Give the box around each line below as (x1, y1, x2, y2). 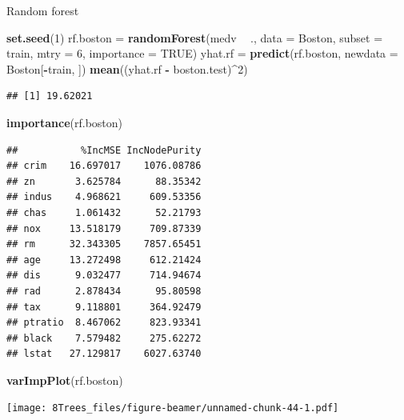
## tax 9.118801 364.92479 (6, 301, 202, 313)
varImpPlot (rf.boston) (6, 371, 123, 388)
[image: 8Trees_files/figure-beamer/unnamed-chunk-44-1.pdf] (6, 402, 339, 414)
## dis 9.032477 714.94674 (6, 270, 202, 282)
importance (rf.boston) (6, 114, 123, 130)
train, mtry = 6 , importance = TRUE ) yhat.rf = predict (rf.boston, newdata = (6, 45, 398, 62)
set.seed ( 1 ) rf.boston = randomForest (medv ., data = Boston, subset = (6, 29, 383, 46)
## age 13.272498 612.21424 (6, 254, 202, 266)
